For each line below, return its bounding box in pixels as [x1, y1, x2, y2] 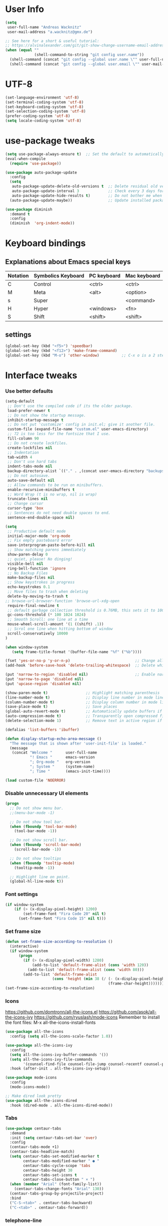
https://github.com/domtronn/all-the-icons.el [5, 1009, 98, 1015]
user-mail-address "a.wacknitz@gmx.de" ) [7, 29, 93, 34]
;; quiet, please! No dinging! [7, 556, 72, 561]
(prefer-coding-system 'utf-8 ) [5, 113, 70, 118]
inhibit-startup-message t [7, 417, 64, 422]
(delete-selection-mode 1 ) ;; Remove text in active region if [5, 718, 162, 723]
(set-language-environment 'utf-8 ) [5, 95, 79, 100]
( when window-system [5, 644, 48, 649]
